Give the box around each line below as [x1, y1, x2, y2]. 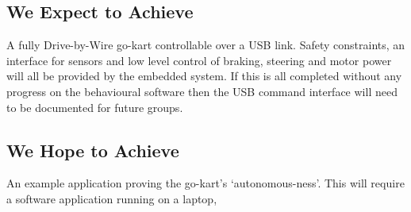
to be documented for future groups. [6, 98, 183, 115]
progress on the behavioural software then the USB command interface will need [6, 83, 398, 99]
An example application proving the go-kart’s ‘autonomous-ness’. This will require [6, 175, 405, 191]
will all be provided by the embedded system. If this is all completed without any [6, 67, 402, 84]
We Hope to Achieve [6, 137, 179, 162]
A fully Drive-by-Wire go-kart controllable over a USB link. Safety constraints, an [6, 37, 405, 53]
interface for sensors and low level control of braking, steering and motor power [6, 52, 392, 68]
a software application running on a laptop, [6, 190, 217, 206]
